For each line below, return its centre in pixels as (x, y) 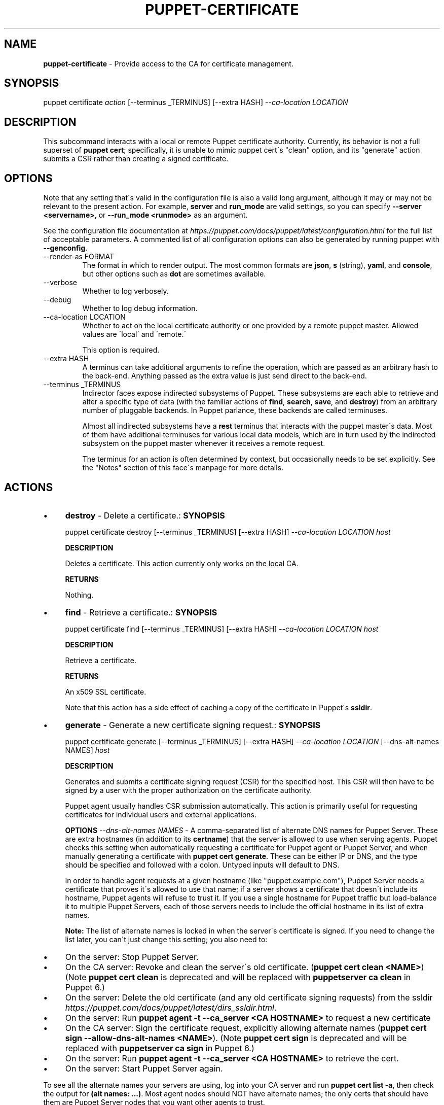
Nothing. (79, 595)
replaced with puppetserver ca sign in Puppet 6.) (160, 1048)
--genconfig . (65, 248)
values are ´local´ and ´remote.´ (134, 334)
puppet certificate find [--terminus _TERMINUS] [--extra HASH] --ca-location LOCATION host (222, 629)
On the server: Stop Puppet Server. (132, 957)
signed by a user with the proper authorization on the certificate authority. (189, 790)
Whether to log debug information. (140, 308)
